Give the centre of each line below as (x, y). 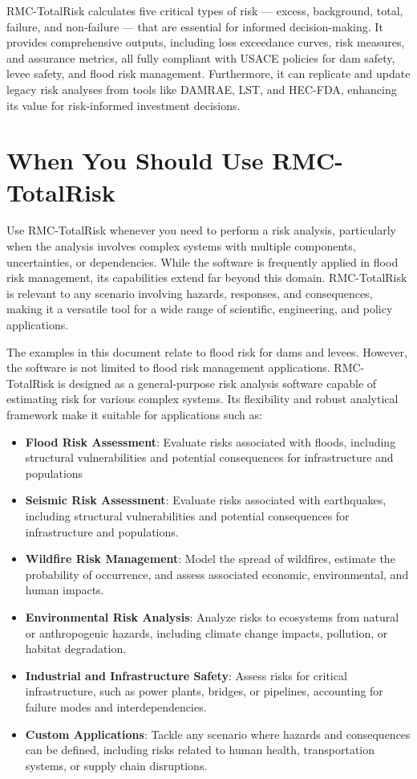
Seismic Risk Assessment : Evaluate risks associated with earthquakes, (206, 500)
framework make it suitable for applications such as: (134, 414)
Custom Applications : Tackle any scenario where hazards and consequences (218, 734)
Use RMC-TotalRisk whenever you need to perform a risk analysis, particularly (201, 230)
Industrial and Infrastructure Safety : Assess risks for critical (186, 675)
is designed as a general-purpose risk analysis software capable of (217, 383)
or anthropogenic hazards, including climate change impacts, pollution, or (206, 632)
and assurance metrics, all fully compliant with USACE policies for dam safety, (201, 57)
